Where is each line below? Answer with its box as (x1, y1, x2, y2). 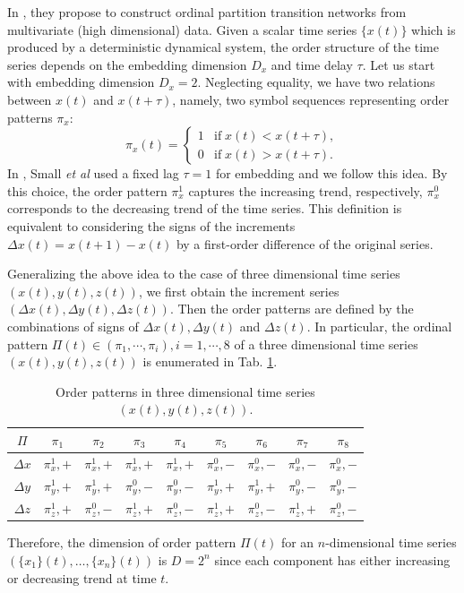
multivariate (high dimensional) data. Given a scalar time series (7, 20, 357, 39)
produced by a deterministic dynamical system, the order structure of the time (7, 38, 439, 56)
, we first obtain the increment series (138, 281, 339, 300)
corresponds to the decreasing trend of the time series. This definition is (7, 199, 402, 218)
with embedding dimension (7, 73, 155, 91)
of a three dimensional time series (234, 334, 418, 353)
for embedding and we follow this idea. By (215, 164, 448, 183)
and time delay (271, 55, 353, 73)
